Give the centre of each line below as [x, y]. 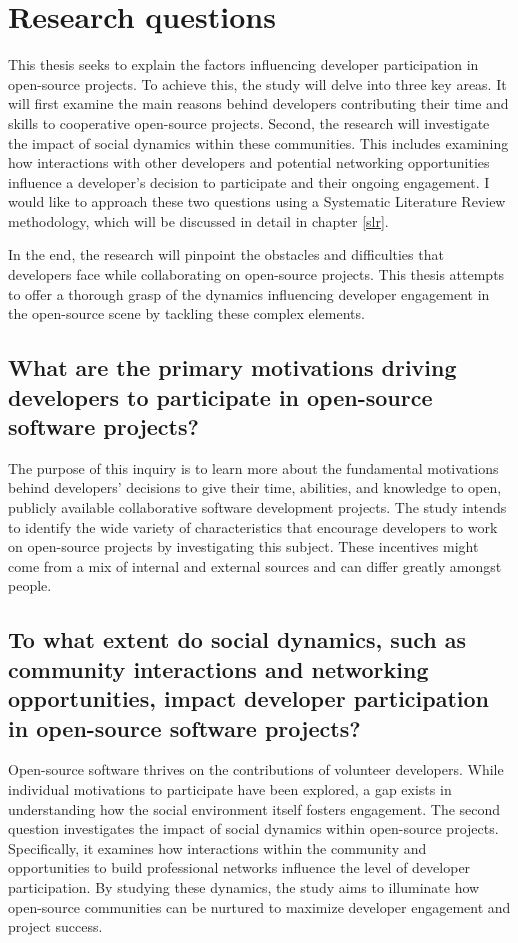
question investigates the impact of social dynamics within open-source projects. [253, 828]
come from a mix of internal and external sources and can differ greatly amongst [255, 565]
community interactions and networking [218, 668]
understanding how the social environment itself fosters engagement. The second [254, 808]
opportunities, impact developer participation [249, 698]
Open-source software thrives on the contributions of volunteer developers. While [256, 769]
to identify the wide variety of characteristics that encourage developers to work [253, 526]
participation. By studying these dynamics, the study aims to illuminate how [244, 886]
